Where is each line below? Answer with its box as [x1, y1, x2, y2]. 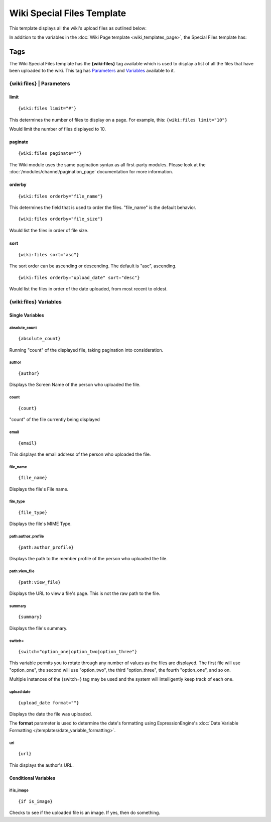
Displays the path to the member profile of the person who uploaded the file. [9, 556, 168, 562]
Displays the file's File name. [9, 486, 69, 492]
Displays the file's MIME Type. [9, 521, 72, 527]
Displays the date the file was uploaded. [9, 711, 92, 717]
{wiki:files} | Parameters [9, 80, 70, 87]
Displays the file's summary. [9, 625, 68, 631]
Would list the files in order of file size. [9, 227, 89, 233]
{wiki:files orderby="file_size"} [18, 216, 103, 222]
